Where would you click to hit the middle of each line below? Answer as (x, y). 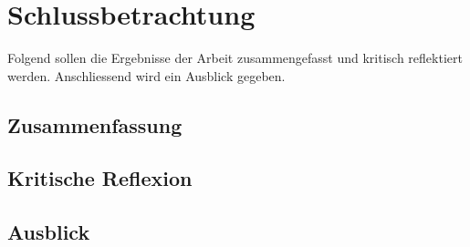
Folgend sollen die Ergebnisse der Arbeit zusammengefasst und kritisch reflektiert (235, 58)
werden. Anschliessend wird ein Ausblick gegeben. (146, 75)
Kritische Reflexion (100, 178)
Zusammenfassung (95, 124)
